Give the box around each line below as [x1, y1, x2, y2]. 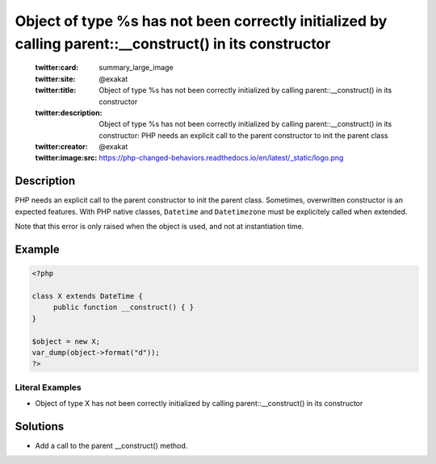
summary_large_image [99, 63, 174, 73]
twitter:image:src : [35, 153, 98, 163]
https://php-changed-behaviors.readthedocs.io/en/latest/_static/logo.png [99, 153, 344, 163]
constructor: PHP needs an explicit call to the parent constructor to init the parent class [99, 130, 388, 140]
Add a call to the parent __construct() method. [35, 441, 188, 450]
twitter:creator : [35, 142, 88, 152]
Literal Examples [15, 382, 82, 393]
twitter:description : [35, 107, 103, 117]
